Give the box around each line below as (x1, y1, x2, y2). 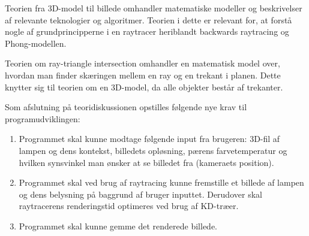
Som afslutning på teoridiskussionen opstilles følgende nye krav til (5, 101, 247, 113)
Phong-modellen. (5, 37, 67, 49)
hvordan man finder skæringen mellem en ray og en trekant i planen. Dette (5, 68, 281, 81)
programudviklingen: (5, 112, 80, 125)
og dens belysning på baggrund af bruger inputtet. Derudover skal (19, 187, 262, 200)
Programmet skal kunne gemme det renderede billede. (19, 219, 217, 232)
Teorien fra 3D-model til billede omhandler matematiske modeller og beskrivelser (5, 2, 302, 14)
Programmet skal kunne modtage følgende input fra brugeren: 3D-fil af (19, 132, 280, 145)
